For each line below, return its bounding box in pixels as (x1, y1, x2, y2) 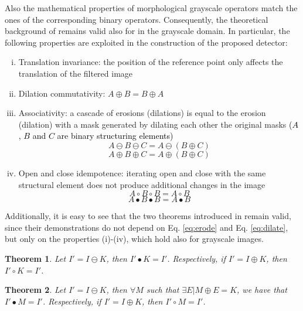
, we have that (237, 283, 287, 296)
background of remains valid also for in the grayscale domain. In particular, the (5, 25, 290, 37)
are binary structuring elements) (57, 129, 173, 142)
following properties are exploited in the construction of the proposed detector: (5, 36, 288, 48)
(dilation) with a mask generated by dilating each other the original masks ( (18, 118, 292, 130)
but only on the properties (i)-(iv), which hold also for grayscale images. (5, 233, 264, 245)
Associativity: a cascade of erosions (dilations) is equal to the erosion (18, 107, 266, 119)
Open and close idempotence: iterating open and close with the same (18, 166, 266, 179)
